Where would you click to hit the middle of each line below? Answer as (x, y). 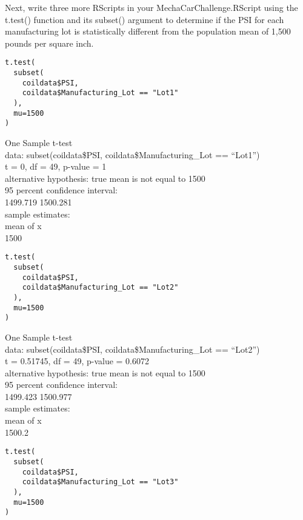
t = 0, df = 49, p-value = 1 (56, 166)
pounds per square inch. (49, 43)
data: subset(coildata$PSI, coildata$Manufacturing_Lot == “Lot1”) (132, 154)
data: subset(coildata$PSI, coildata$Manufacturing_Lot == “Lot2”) (132, 349)
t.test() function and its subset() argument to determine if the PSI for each (145, 19)
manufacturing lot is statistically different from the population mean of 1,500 (148, 31)
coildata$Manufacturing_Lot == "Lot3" (100, 482)
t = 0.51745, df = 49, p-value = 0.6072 (77, 361)
